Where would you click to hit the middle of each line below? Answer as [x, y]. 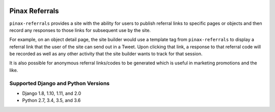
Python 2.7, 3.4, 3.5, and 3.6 [51, 100]
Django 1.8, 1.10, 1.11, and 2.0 [52, 93]
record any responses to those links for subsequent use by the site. [80, 30]
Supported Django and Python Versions [59, 83]
